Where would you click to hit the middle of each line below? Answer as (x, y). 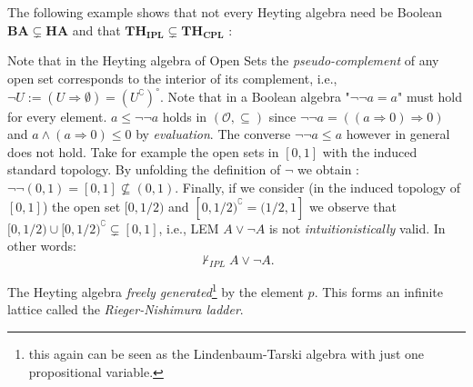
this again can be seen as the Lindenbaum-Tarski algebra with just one (226, 354)
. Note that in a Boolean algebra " (255, 96)
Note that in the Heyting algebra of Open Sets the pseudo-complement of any (223, 60)
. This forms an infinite (379, 291)
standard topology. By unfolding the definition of (144, 169)
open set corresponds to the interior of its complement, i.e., (172, 78)
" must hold (430, 96)
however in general (398, 134)
